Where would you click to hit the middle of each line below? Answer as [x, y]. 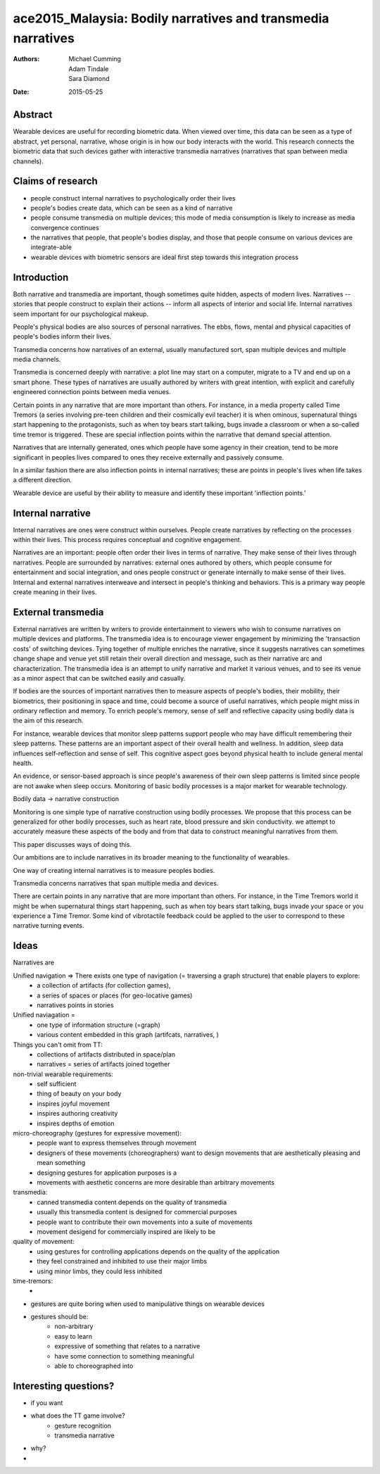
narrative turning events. [49, 926]
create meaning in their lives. [55, 592]
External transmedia [58, 612]
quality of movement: [44, 1242]
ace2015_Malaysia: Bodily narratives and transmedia [171, 18]
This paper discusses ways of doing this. [72, 844]
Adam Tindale [89, 69]
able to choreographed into [94, 1366]
